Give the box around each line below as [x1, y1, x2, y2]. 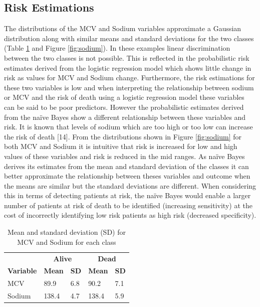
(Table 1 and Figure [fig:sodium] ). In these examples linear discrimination [4, 43, 230, 53]
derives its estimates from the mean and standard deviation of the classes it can [4, 161, 249, 171]
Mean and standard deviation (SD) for [7, 227, 126, 237]
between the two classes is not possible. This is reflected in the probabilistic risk [4, 52, 249, 63]
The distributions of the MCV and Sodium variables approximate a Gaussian [4, 23, 241, 34]
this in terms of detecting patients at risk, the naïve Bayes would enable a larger [4, 190, 251, 201]
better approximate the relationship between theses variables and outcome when [4, 171, 250, 181]
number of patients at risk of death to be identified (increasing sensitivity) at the [4, 200, 252, 210]
